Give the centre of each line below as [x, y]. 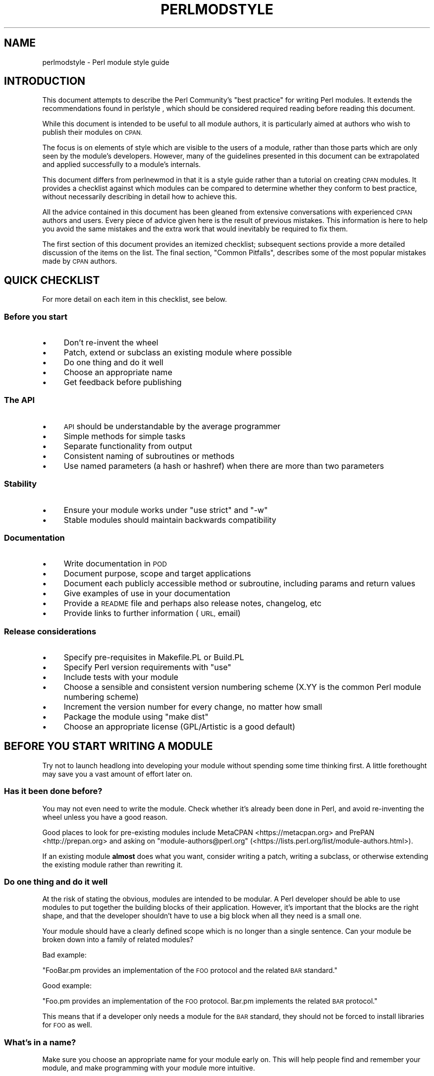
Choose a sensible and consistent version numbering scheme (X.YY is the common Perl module [242, 687]
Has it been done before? [53, 791]
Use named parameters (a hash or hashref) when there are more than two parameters [224, 466]
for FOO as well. [67, 1025]
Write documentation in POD [115, 564]
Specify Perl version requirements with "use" [147, 667]
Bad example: [64, 955]
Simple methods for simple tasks [125, 436]
